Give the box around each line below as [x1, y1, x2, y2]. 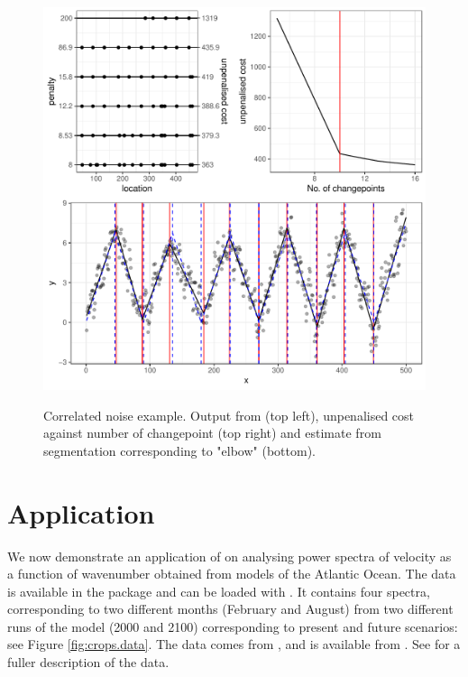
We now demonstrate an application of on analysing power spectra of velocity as [7, 546, 452, 565]
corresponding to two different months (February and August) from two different [7, 599, 454, 618]
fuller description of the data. [7, 653, 170, 672]
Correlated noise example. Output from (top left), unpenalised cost [43, 405, 415, 424]
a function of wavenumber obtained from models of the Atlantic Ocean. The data [7, 564, 456, 583]
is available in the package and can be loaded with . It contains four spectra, [7, 581, 430, 600]
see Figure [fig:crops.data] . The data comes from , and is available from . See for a [7, 635, 461, 654]
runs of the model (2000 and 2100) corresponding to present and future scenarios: [7, 617, 458, 635]
